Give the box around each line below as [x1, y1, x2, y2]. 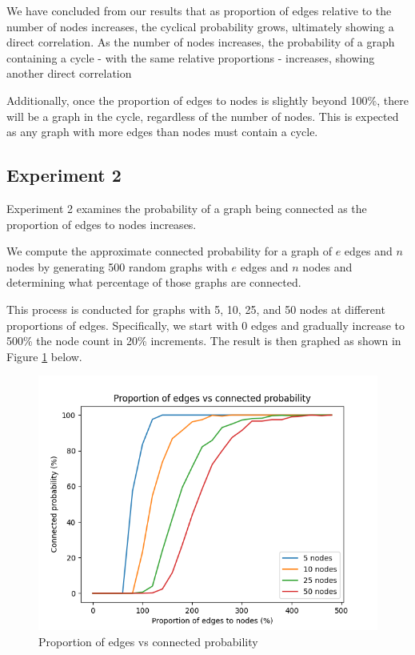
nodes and [302, 258, 353, 275]
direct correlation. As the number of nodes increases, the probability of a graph [6, 34, 395, 50]
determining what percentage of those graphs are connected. [6, 274, 301, 291]
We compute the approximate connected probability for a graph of [6, 243, 332, 259]
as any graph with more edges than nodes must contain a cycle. [6, 123, 318, 140]
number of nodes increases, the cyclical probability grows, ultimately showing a [6, 18, 394, 34]
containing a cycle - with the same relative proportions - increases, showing [6, 49, 375, 66]
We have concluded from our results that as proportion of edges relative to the [6, 2, 392, 18]
